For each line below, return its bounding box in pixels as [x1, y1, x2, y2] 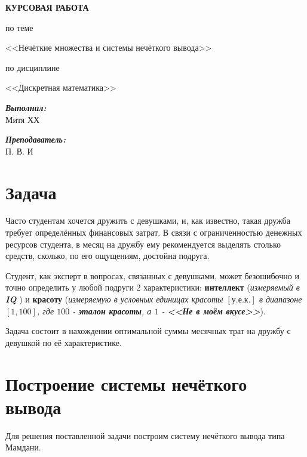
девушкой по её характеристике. [5, 336, 122, 348]
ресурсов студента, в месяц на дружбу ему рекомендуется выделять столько [5, 237, 281, 250]
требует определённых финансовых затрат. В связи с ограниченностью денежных [5, 226, 302, 239]
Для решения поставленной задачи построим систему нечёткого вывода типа [5, 429, 285, 441]
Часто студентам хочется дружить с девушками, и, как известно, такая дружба [5, 214, 290, 227]
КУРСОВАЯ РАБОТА [5, 1, 89, 13]
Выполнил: [5, 101, 47, 113]
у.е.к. [231, 296, 251, 305]
